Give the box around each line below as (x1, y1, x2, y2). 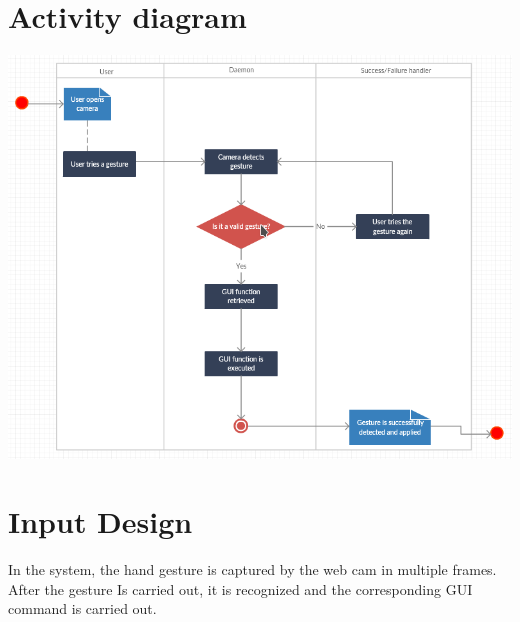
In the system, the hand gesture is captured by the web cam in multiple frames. (8, 559, 497, 580)
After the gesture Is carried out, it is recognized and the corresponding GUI (8, 578, 473, 599)
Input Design (8, 501, 193, 542)
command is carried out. (8, 598, 157, 619)
